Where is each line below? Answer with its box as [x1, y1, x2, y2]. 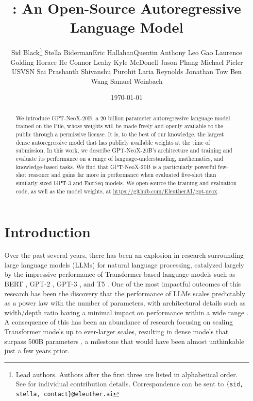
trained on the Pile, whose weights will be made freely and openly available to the [16, 122, 223, 130]
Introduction [4, 222, 91, 242]
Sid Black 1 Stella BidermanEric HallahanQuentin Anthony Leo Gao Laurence [11, 46, 242, 57]
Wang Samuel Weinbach [91, 76, 163, 86]
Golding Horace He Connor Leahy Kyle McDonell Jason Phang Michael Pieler [10, 57, 243, 67]
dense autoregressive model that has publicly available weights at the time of [16, 138, 210, 146]
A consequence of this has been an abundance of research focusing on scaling [4, 317, 233, 327]
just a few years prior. [4, 345, 70, 356]
